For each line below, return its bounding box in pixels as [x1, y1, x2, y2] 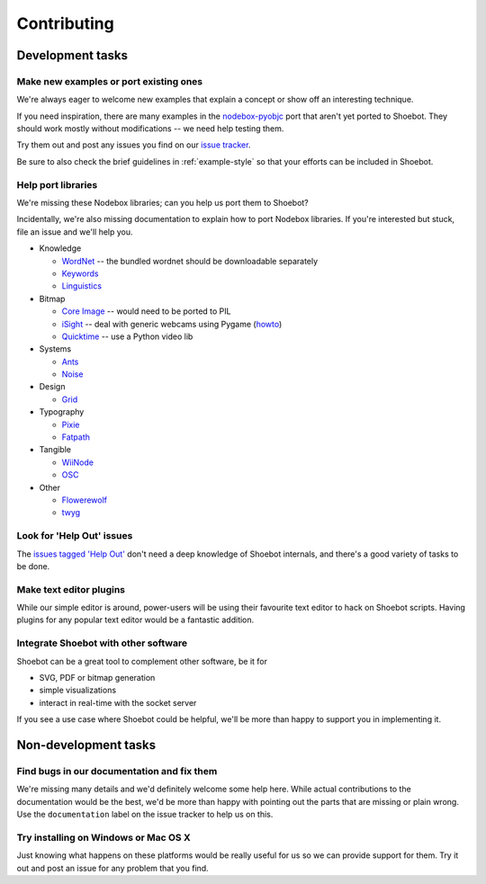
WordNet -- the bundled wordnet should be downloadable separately [61, 255, 319, 266]
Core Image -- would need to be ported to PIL [61, 306, 231, 317]
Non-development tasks [16, 737, 157, 753]
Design [39, 381, 66, 392]
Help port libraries [16, 178, 98, 191]
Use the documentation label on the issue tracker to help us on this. [16, 809, 274, 820]
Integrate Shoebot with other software [16, 637, 188, 649]
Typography [39, 406, 85, 417]
